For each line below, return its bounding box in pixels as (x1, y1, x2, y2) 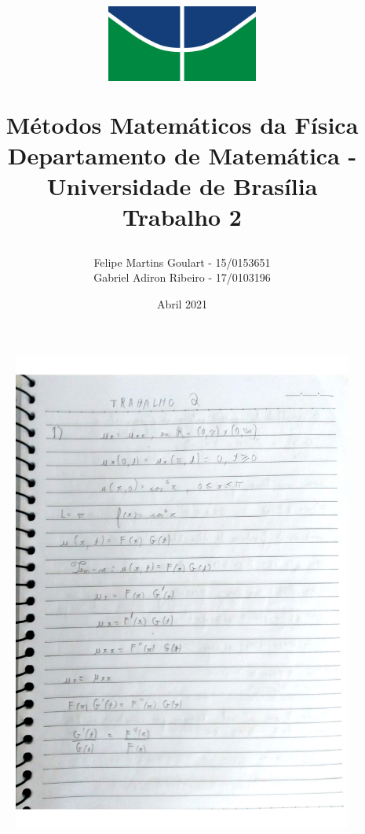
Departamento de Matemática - (7, 139, 357, 172)
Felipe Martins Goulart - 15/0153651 (93, 253, 271, 270)
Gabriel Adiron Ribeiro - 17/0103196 (93, 269, 271, 286)
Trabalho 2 (122, 201, 242, 233)
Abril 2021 (156, 295, 208, 312)
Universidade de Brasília (46, 170, 318, 202)
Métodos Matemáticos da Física (5, 108, 359, 140)
